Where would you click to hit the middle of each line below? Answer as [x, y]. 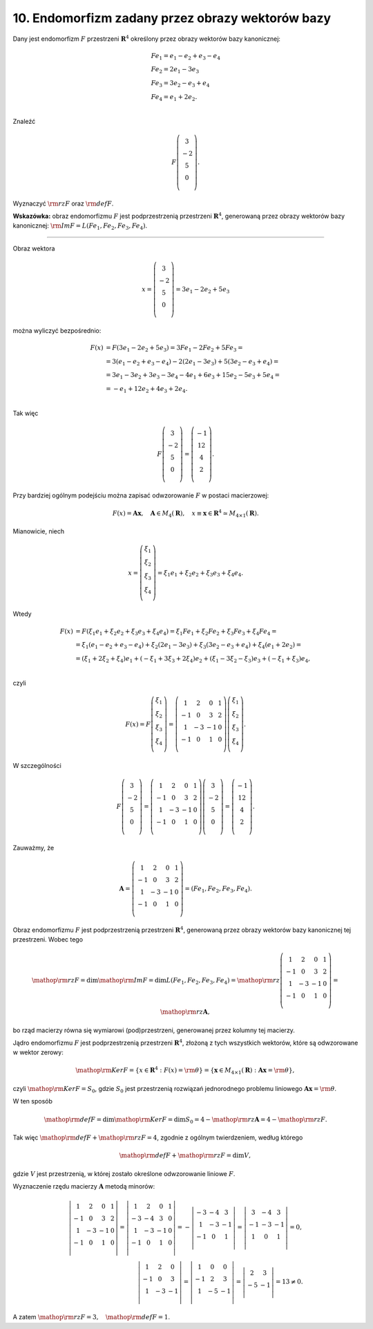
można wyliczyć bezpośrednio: [57, 330]
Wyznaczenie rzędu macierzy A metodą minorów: [84, 1186]
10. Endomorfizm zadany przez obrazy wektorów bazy [172, 18]
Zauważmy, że [34, 847]
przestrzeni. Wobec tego [48, 939]
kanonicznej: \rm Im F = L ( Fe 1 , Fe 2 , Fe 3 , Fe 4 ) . [80, 227]
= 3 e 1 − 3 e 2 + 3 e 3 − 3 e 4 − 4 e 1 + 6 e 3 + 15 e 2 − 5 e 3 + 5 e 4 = [193, 376]
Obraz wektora [34, 248]
